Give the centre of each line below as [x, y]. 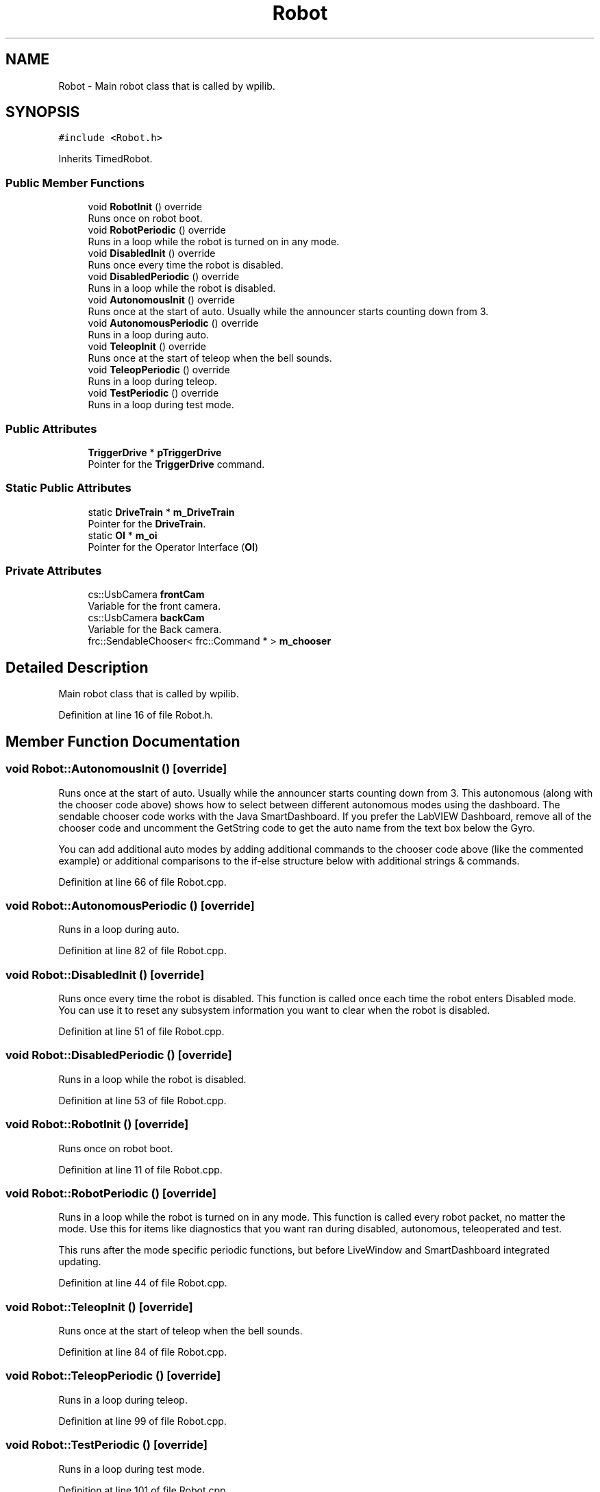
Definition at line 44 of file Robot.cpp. [143, 1283]
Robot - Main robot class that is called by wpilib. [167, 86]
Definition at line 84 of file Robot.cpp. [143, 1352]
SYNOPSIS [43, 112]
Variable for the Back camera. [155, 630]
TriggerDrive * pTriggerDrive [155, 452]
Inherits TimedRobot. [105, 159]
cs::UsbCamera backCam [146, 618]
